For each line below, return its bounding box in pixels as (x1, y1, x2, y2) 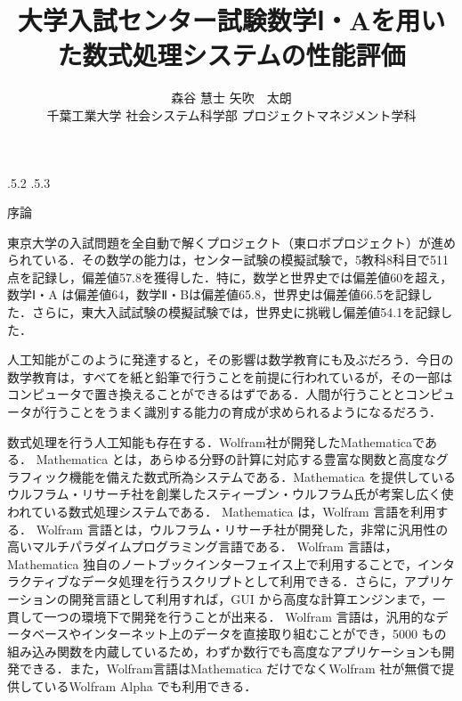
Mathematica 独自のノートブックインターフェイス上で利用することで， (7, 554, 417, 573)
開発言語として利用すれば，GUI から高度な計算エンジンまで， (69, 589, 433, 607)
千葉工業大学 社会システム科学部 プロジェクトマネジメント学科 (46, 105, 417, 124)
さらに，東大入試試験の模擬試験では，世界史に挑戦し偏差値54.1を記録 (31, 303, 441, 322)
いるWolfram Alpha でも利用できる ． (44, 676, 257, 695)
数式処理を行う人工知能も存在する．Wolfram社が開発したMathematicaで (7, 432, 425, 451)
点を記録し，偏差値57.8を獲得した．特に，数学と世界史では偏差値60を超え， (7, 267, 453, 286)
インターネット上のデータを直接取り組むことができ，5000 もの (81, 624, 447, 643)
